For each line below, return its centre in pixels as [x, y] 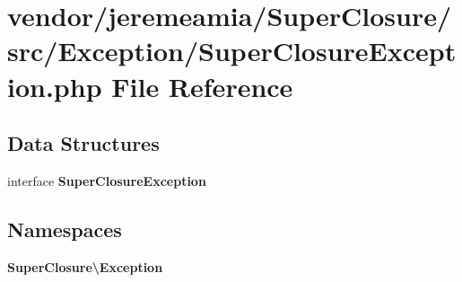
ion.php [55, 86]
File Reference [202, 86]
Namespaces [65, 229]
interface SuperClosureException [107, 180]
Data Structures [83, 143]
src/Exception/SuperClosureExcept [232, 51]
